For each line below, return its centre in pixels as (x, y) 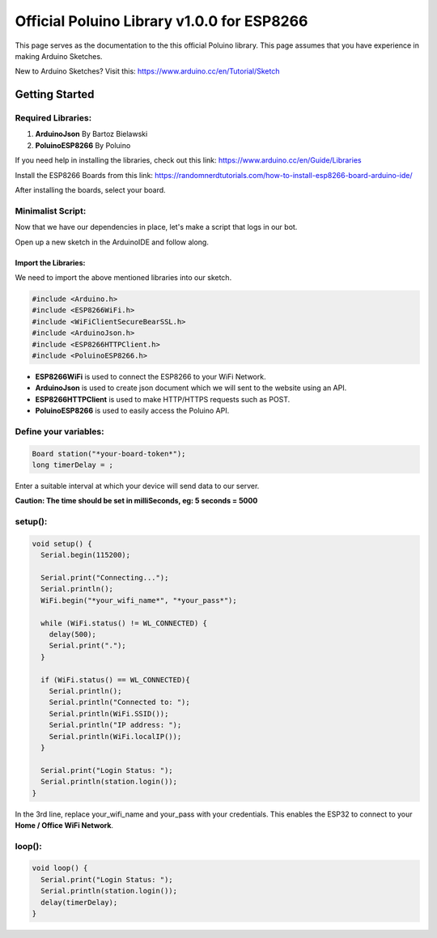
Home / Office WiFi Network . (64, 825)
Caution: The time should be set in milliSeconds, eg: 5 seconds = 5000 (136, 501)
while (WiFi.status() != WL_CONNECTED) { (124, 623)
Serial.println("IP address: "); (115, 725)
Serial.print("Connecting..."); (105, 578)
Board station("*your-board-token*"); (109, 454)
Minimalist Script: (51, 210)
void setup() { (62, 543)
